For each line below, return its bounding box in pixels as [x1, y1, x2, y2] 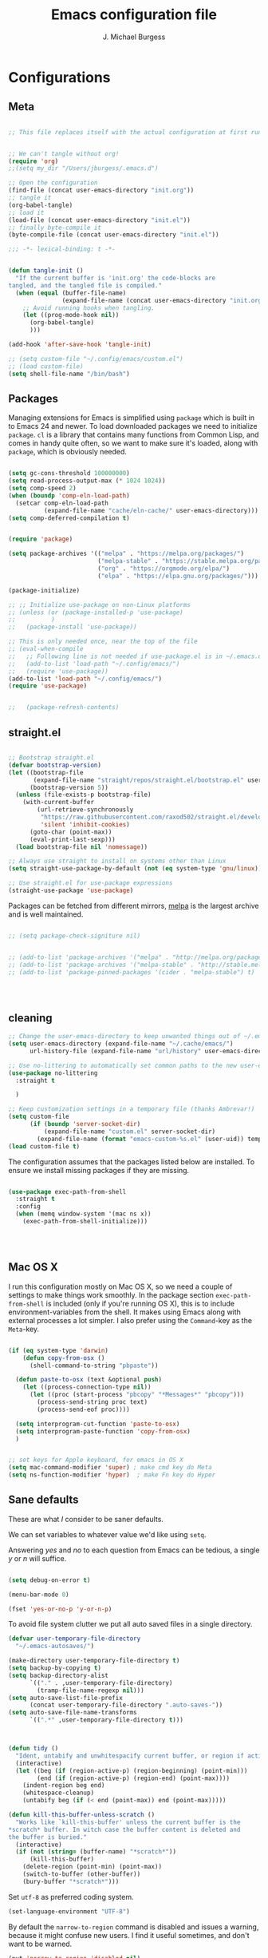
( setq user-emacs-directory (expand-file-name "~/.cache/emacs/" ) [8, 1040, 234, 1048]
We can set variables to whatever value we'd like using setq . [8, 1529, 207, 1539]
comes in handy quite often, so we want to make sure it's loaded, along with [8, 438, 258, 448]
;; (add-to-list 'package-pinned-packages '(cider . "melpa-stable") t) [8, 968, 255, 976]
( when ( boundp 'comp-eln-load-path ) [8, 491, 130, 500]
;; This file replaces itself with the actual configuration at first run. [8, 128, 266, 137]
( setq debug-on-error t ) [8, 1576, 91, 1584]
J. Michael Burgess [102, 32, 166, 42]
